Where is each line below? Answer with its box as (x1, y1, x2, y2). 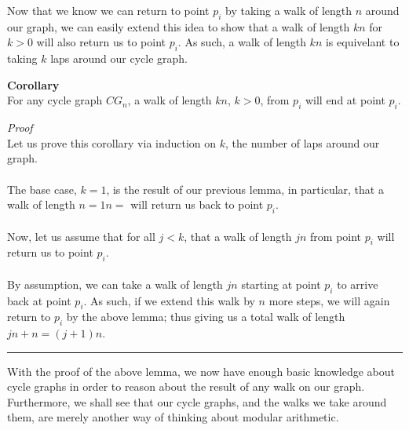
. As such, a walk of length (177, 34, 306, 50)
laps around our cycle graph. (50, 50, 188, 67)
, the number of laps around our (225, 134, 380, 151)
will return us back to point (130, 196, 264, 213)
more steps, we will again (268, 292, 390, 308)
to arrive (337, 275, 378, 292)
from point (310, 228, 362, 244)
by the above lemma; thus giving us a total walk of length (66, 308, 345, 325)
